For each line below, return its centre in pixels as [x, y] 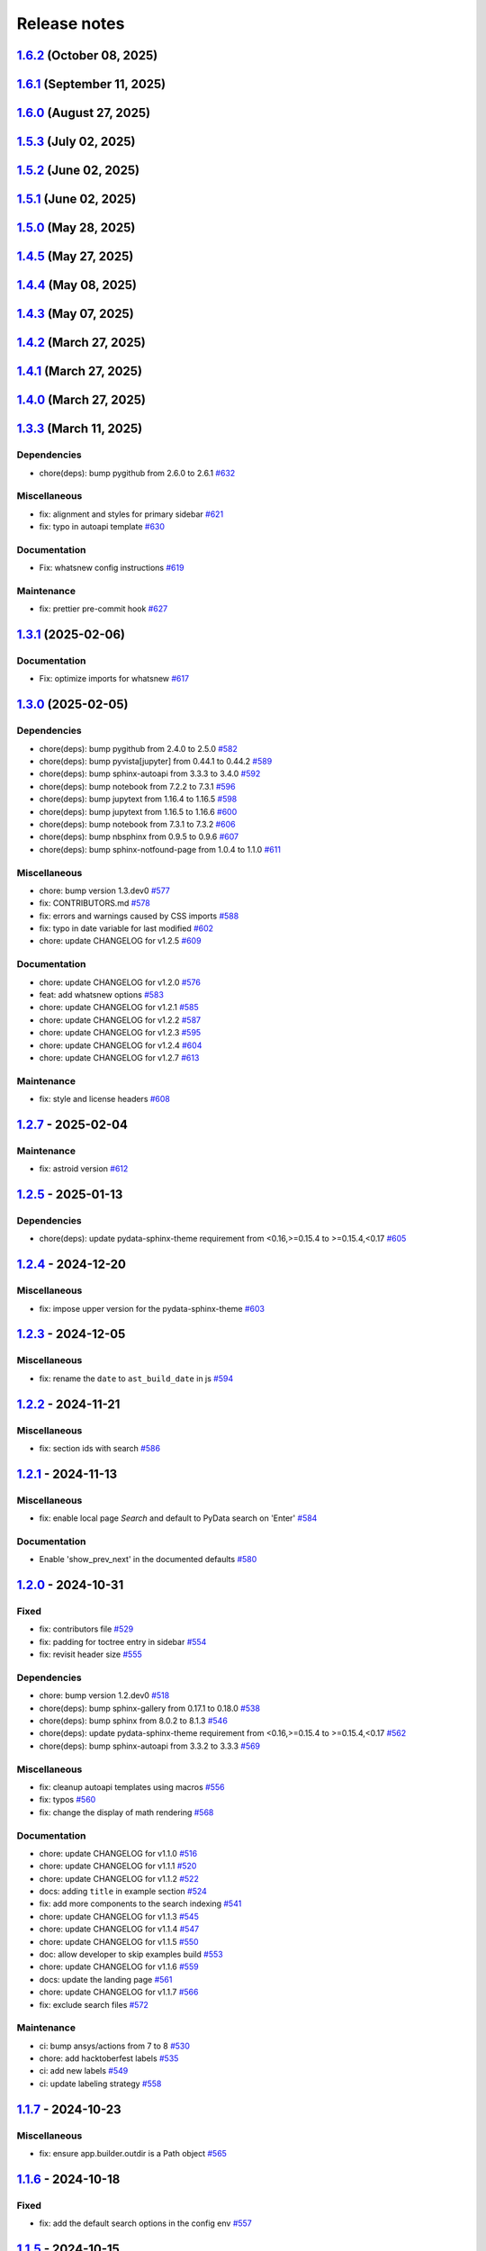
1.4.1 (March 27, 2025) [80, 371]
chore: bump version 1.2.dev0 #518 [104, 1695]
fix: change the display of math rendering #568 [126, 1812]
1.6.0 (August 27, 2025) [84, 113]
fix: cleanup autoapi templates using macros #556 [132, 1786]
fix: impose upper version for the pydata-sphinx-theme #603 [152, 1308]
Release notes [71, 23]
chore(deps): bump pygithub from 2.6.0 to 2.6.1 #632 [137, 473]
